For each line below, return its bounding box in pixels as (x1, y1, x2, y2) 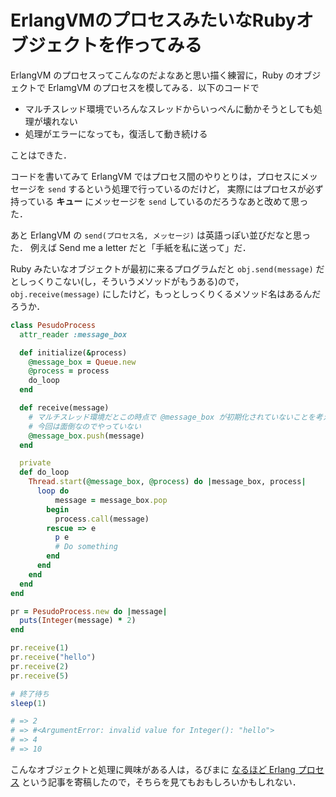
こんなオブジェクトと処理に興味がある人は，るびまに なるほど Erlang (10, 763, 296, 775)
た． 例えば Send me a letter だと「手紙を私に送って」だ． (10, 241, 252, 253)
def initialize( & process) (19, 347, 128, 358)
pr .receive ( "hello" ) (10, 652, 97, 663)
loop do (36, 486, 70, 496)
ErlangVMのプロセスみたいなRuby (10, 9, 297, 32)
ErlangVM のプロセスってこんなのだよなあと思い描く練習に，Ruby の (10, 69, 295, 81)
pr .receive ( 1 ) (10, 643, 70, 653)
